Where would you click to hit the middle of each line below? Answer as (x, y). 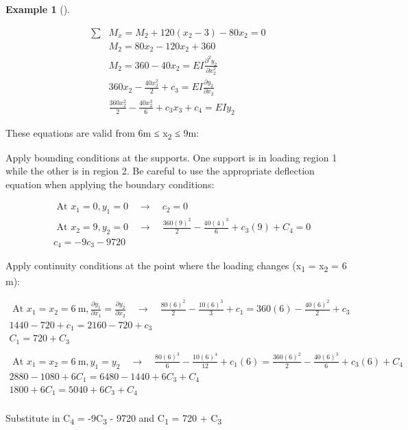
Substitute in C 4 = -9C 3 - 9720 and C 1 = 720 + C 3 (114, 418)
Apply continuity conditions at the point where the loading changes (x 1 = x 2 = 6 (176, 267)
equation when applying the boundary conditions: (110, 184)
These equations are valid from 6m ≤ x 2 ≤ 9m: (102, 133)
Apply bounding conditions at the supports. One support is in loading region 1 (171, 157)
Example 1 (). (38, 9)
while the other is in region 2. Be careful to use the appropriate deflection (160, 171)
